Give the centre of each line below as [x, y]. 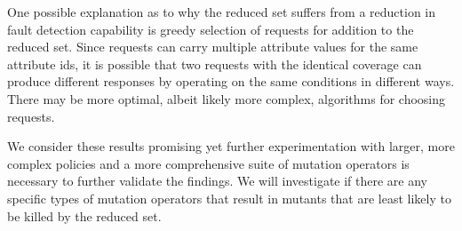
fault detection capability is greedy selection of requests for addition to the [211, 29]
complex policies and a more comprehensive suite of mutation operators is [208, 163]
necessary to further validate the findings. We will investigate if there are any [218, 181]
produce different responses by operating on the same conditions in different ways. [231, 81]
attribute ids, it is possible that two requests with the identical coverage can [215, 64]
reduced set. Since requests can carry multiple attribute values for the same [213, 47]
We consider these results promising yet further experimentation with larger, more [231, 146]
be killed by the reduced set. [84, 215]
